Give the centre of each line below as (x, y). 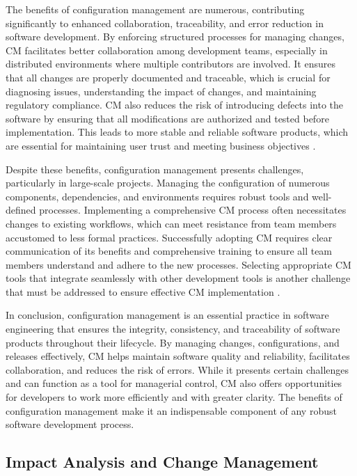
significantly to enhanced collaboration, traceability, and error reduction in (165, 23)
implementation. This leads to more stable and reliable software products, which (177, 132)
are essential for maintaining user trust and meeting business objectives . (161, 145)
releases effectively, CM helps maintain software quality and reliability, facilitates (178, 356)
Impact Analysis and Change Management (162, 462)
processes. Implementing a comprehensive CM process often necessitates (193, 210)
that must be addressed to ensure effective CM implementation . (143, 291)
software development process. (70, 424)
